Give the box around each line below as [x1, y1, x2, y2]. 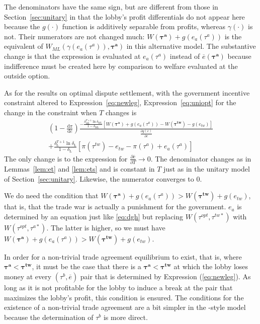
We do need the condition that [4, 190, 99, 201]
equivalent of [4, 41, 43, 51]
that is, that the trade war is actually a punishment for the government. [4, 201, 226, 212]
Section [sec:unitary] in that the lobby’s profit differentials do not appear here [4, 11, 245, 22]
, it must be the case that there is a [32, 261, 141, 272]
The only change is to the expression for [4, 153, 128, 164]
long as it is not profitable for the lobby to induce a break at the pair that [4, 282, 233, 292]
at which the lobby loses [174, 261, 248, 272]
